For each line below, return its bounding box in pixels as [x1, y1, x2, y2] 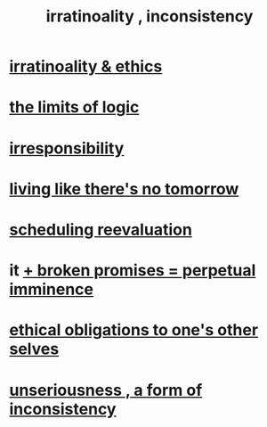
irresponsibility [9, 138, 125, 158]
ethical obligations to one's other [9, 320, 259, 341]
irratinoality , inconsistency [45, 6, 254, 27]
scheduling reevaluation [9, 219, 193, 240]
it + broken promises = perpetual [9, 260, 256, 281]
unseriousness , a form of [9, 380, 203, 400]
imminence [9, 279, 93, 300]
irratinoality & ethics [9, 56, 163, 77]
